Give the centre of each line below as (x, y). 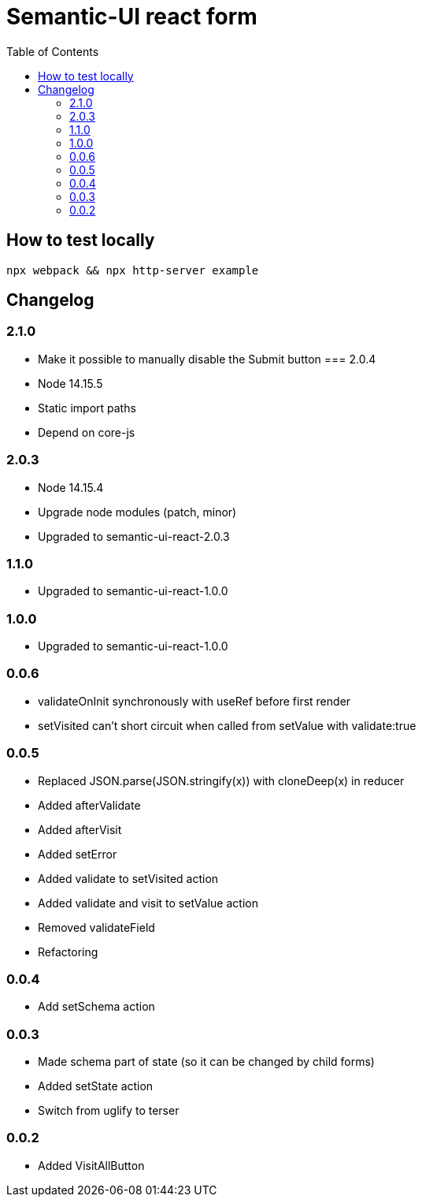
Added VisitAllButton (91, 1165)
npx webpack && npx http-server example (133, 270)
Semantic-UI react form (132, 17)
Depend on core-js (87, 432)
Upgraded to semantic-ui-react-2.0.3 (134, 536)
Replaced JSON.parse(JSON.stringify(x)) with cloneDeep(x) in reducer (221, 780)
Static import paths (87, 408)
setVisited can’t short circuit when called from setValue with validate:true (227, 725)
